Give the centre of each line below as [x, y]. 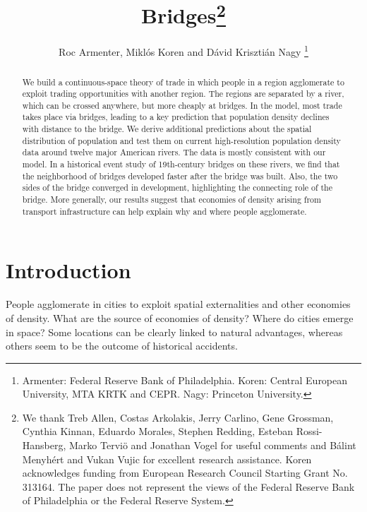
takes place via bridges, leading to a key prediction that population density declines [176, 117]
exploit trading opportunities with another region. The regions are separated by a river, [183, 94]
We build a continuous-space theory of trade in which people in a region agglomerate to [183, 82]
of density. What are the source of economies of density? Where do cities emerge [180, 317]
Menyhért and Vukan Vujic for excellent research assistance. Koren [167, 459]
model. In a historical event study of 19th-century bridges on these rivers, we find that [181, 164]
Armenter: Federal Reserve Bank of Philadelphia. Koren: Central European [185, 380]
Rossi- [309, 431]
